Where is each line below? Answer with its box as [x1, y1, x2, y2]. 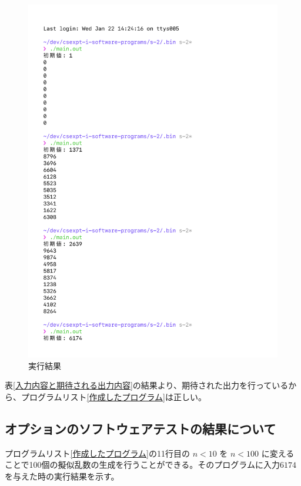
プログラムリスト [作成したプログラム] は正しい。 [21, 390, 206, 403]
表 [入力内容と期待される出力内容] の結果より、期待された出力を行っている [5, 379, 289, 391]
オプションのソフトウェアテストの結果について [5, 419, 276, 437]
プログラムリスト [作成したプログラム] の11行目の [5, 447, 190, 459]
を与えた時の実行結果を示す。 [5, 470, 119, 482]
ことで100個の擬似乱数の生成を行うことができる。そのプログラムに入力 [5, 458, 280, 471]
